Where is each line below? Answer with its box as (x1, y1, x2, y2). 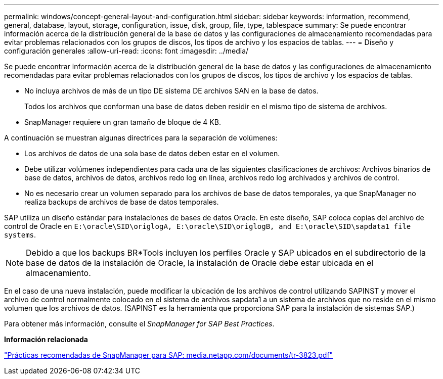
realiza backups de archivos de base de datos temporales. (24, 198, 219, 206)
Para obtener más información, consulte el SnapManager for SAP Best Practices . (4, 319, 275, 328)
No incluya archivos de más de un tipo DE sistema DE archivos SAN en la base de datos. (24, 86, 319, 95)
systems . (4, 230, 36, 239)
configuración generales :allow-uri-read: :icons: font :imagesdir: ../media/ (4, 46, 249, 55)
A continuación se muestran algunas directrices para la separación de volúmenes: (4, 133, 278, 142)
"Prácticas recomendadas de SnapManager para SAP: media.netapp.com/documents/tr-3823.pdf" (4, 351, 333, 359)
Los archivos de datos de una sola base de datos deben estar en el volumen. (24, 149, 280, 158)
